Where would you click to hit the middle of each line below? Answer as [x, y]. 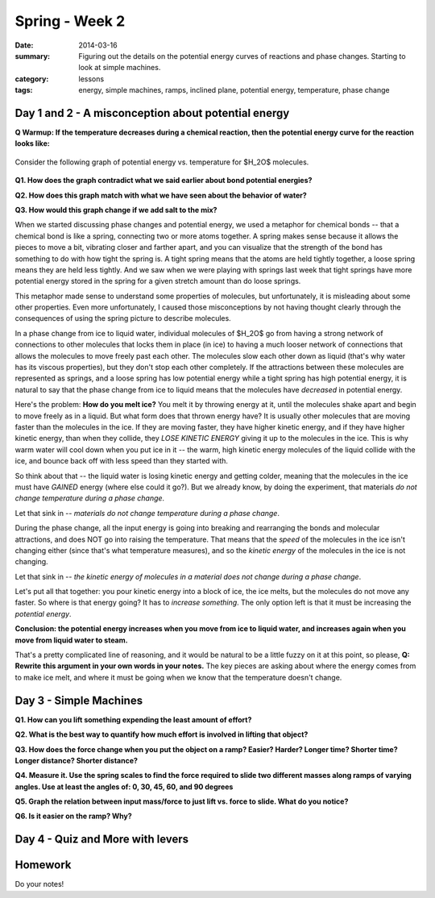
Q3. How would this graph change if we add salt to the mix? [116, 210]
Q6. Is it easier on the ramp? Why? [73, 816]
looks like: [32, 143]
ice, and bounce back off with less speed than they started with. [122, 461]
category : [32, 79]
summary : [33, 56]
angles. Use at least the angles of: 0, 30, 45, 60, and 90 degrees [124, 787]
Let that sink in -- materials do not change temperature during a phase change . [147, 513]
